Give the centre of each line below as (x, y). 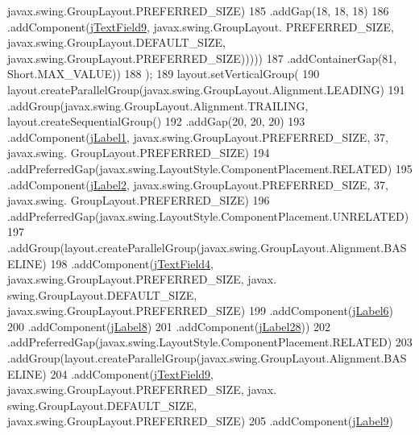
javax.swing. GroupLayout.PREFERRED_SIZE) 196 (139, 200)
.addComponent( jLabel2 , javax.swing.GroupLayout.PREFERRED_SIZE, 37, (198, 184)
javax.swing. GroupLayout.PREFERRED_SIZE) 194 (139, 153)
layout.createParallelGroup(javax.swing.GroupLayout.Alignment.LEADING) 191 (206, 89)
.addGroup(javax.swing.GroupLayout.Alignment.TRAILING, (158, 105)
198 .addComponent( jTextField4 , (132, 263)
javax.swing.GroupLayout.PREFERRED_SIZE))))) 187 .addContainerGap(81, (202, 58)
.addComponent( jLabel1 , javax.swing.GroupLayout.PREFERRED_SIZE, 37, (198, 137)
